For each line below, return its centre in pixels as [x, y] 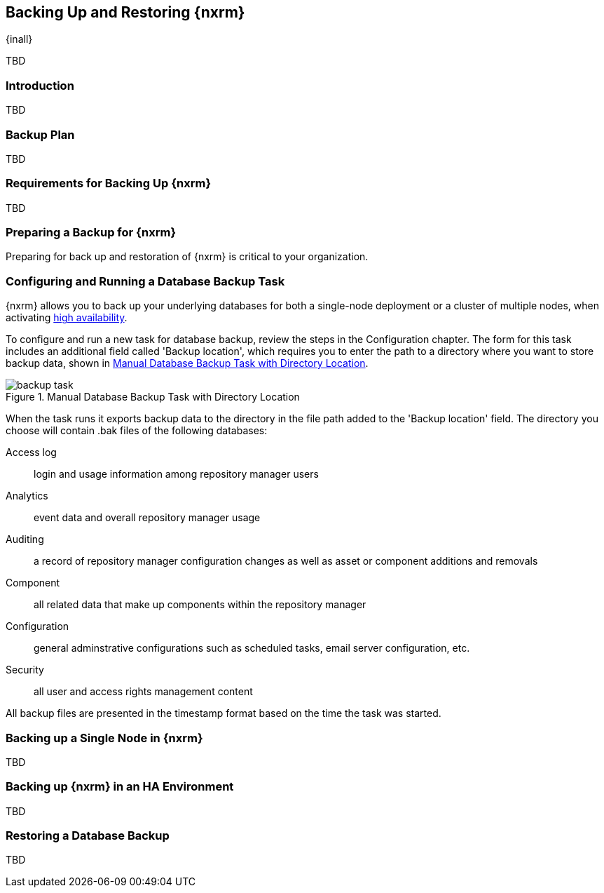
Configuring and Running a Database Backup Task [145, 281]
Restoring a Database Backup [88, 836]
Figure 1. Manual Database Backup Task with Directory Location [153, 397]
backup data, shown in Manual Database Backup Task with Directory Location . [187, 363]
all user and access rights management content [143, 692]
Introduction [40, 85]
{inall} [19, 39]
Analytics [27, 496]
